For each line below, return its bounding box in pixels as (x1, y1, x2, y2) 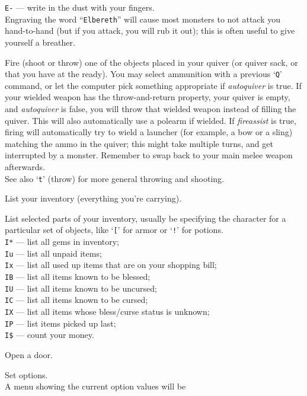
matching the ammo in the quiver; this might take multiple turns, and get (5, 137, 273, 149)
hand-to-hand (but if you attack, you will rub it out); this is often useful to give (5, 24, 295, 37)
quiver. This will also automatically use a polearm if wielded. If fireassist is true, (5, 114, 296, 126)
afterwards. (5, 160, 45, 173)
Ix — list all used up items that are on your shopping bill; (5, 258, 217, 271)
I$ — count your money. (5, 328, 94, 341)
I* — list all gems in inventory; (5, 235, 120, 247)
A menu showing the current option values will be (5, 380, 186, 392)
